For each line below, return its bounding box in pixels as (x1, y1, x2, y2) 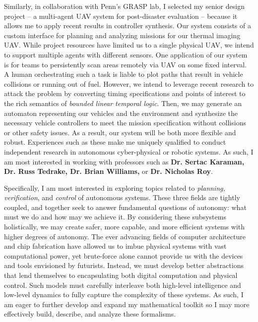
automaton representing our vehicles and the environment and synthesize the (4, 107, 238, 118)
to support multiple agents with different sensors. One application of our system (4, 49, 248, 59)
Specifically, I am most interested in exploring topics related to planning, (4, 182, 225, 193)
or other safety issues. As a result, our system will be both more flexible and (4, 127, 236, 137)
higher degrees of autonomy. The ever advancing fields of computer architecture (4, 231, 246, 241)
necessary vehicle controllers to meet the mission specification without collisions (4, 117, 246, 128)
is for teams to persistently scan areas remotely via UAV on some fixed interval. (4, 59, 247, 69)
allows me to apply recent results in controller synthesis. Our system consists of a (4, 20, 251, 31)
